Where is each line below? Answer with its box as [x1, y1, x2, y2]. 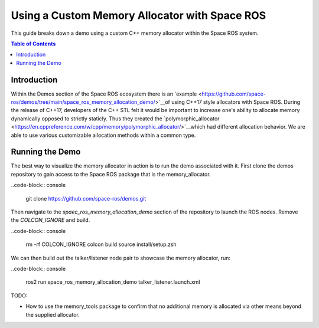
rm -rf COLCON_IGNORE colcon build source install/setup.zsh [25, 241, 177, 248]
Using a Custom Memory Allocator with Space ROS [11, 9, 266, 22]
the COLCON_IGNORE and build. [11, 217, 90, 224]
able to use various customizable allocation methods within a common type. [11, 132, 196, 139]
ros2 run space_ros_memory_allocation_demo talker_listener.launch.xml [25, 278, 200, 286]
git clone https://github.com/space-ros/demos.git [25, 195, 147, 202]
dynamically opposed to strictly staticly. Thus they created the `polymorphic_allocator [11, 115, 220, 122]
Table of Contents [11, 40, 56, 47]
